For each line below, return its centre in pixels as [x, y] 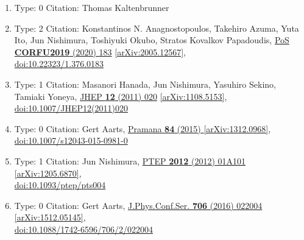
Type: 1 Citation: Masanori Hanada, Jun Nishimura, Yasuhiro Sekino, [145, 84]
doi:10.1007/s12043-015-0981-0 [71, 140]
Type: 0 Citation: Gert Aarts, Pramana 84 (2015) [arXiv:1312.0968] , [143, 128]
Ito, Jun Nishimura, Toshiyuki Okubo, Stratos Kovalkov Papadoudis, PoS [152, 40]
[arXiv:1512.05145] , [50, 217]
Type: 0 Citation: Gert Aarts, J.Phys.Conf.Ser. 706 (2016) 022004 [138, 205]
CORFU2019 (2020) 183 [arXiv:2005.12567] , [100, 51]
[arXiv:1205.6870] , [48, 173]
